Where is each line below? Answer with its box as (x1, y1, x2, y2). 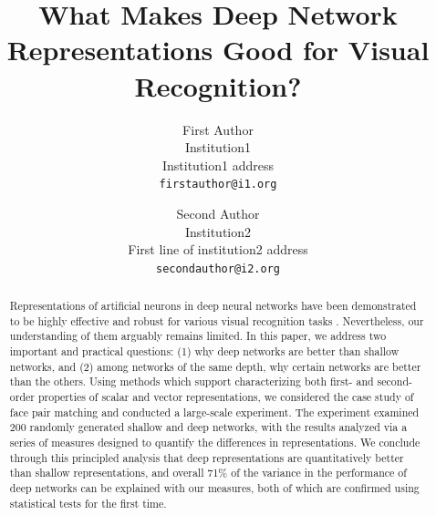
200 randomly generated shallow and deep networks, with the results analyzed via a (9, 419, 408, 435)
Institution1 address (161, 155, 274, 174)
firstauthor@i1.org (159, 178, 277, 191)
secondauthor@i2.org (155, 262, 281, 275)
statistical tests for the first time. (9, 495, 167, 510)
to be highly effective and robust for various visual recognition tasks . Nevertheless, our (9, 313, 424, 328)
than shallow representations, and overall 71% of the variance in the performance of (9, 465, 407, 480)
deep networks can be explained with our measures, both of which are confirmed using (9, 480, 420, 496)
